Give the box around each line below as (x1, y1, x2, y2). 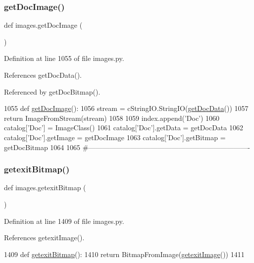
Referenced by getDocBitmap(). (4, 86, 101, 97)
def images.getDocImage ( (4, 20, 83, 30)
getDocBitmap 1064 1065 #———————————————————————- (4, 142, 250, 152)
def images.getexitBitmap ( (4, 182, 86, 193)
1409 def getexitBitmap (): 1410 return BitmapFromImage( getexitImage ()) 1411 (4, 249, 245, 259)
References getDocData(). (4, 70, 82, 80)
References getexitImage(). (4, 232, 85, 243)
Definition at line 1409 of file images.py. (4, 215, 124, 226)
